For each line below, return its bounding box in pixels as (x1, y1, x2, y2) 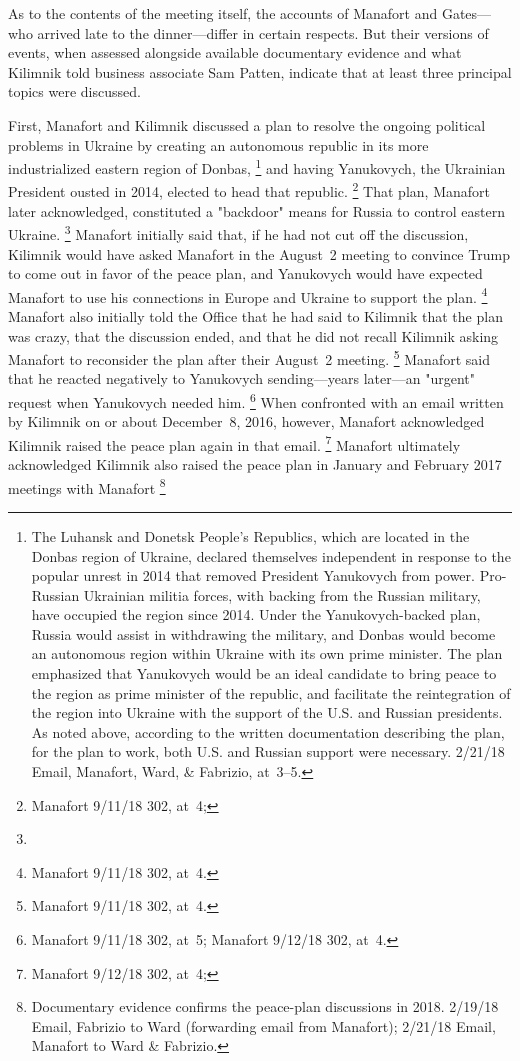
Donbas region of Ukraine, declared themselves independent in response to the (31, 545, 511, 566)
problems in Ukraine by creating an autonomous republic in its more (8, 134, 429, 155)
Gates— (441, 3, 492, 23)
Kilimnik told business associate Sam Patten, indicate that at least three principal (8, 61, 512, 82)
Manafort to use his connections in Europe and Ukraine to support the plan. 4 (8, 283, 488, 307)
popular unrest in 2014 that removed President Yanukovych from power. (31, 565, 475, 586)
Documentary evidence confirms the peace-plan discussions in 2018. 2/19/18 (31, 996, 499, 1017)
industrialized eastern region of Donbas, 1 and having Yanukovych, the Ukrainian (8, 155, 506, 178)
